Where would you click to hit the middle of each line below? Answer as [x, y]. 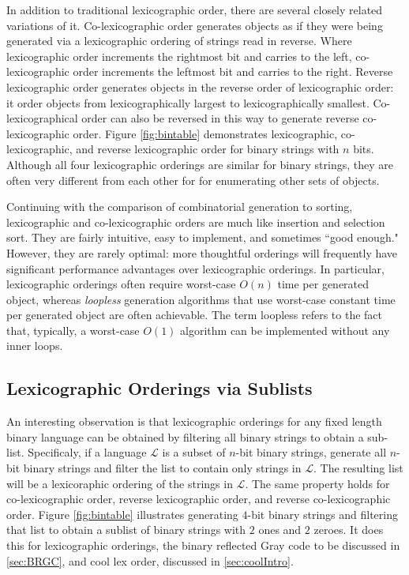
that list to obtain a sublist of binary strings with [126, 530]
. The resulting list [358, 468]
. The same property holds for [317, 483]
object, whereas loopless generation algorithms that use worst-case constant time [201, 299]
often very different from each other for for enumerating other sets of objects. [193, 180]
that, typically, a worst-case [73, 330]
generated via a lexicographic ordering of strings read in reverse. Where [179, 41]
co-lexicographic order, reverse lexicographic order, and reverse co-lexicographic [199, 499]
